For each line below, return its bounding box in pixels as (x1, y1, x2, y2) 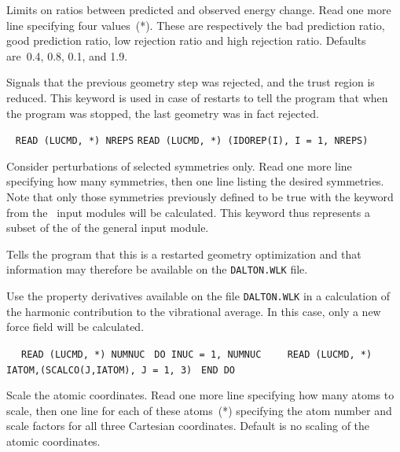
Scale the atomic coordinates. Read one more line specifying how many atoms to (6, 387, 394, 403)
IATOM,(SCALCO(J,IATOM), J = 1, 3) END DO (6, 364, 236, 376)
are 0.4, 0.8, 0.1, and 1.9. (6, 47, 128, 64)
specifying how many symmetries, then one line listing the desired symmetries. (6, 173, 384, 189)
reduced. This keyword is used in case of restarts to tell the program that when (6, 89, 388, 105)
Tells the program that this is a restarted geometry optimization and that (6, 245, 361, 262)
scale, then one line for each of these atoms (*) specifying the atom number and (6, 402, 392, 418)
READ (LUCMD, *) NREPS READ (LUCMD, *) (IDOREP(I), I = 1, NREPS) (15, 135, 369, 147)
